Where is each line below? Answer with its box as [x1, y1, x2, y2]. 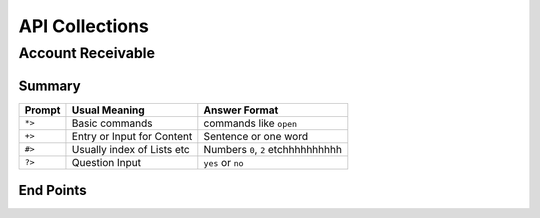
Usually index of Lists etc [71, 142, 190, 156]
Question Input [71, 155, 142, 169]
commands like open [203, 116, 298, 130]
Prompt [24, 103, 61, 117]
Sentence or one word [203, 129, 309, 143]
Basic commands [71, 116, 153, 130]
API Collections [18, 15, 149, 37]
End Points [18, 182, 87, 199]
